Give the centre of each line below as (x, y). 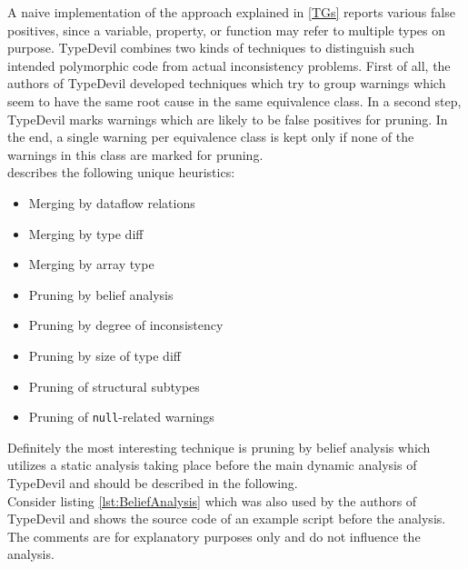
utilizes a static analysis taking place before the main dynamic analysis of (212, 465)
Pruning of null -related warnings (121, 417)
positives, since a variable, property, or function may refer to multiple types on (227, 30)
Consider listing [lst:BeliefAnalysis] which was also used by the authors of (212, 500)
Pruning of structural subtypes (114, 386)
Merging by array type (91, 264)
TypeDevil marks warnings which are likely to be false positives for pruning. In (228, 119)
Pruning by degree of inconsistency (126, 325)
